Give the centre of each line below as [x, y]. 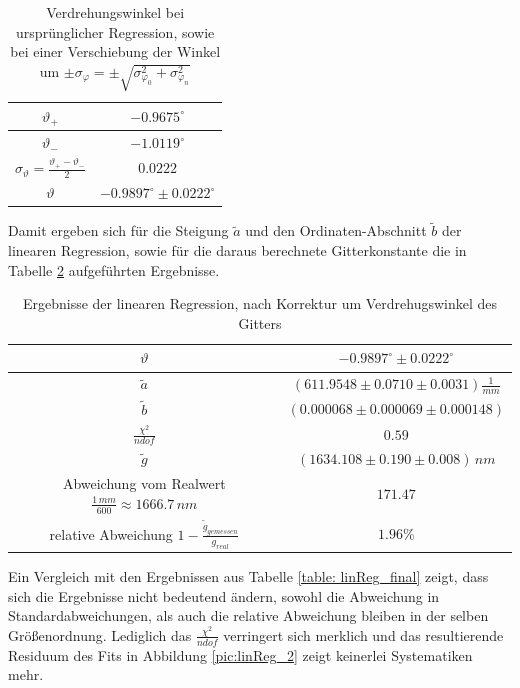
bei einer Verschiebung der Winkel [115, 51]
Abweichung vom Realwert [144, 483]
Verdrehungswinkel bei [115, 12]
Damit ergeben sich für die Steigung [118, 230]
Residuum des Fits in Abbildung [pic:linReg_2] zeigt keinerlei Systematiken [240, 654]
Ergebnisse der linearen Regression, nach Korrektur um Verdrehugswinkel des [260, 303]
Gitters [260, 322]
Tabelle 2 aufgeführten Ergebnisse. [114, 269]
